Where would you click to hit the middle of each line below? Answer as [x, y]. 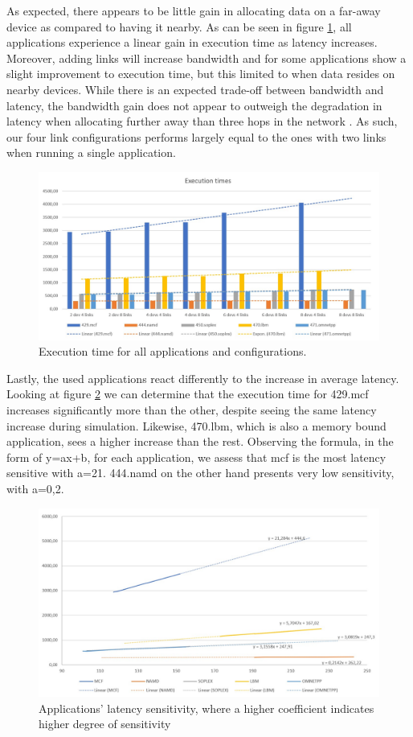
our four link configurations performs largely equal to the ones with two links [196, 136]
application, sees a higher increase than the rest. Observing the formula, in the [200, 441]
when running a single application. [91, 152]
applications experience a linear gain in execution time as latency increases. [192, 42]
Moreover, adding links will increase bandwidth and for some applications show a [206, 58]
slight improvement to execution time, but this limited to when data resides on [201, 74]
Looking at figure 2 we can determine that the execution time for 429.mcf [188, 394]
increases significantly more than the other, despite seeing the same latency [192, 410]
